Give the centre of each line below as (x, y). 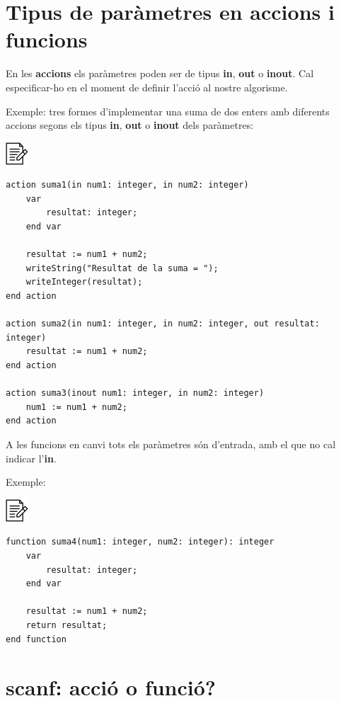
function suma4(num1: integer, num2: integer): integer (140, 542)
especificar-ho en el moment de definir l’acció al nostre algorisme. (147, 87)
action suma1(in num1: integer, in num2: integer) (127, 185)
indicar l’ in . (31, 458)
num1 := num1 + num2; (76, 407)
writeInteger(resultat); (84, 282)
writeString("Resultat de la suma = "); (122, 268)
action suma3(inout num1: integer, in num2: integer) (135, 393)
